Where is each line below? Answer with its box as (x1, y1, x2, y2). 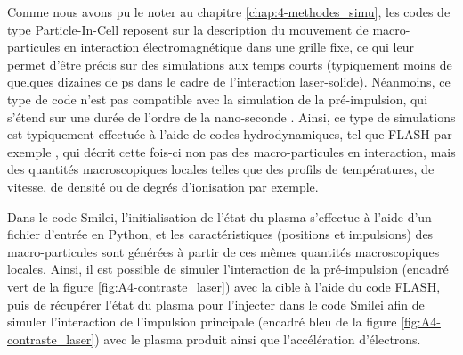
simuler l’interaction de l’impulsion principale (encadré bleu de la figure (7, 312, 397, 331)
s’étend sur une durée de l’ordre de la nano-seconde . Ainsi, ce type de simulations (7, 107, 456, 126)
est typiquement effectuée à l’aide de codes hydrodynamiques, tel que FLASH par (7, 125, 452, 144)
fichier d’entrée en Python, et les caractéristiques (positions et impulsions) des (7, 225, 434, 244)
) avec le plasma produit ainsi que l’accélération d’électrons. (94, 329, 421, 348)
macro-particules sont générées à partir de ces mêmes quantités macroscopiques (7, 242, 440, 260)
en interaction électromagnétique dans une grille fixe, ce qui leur (63, 37, 414, 56)
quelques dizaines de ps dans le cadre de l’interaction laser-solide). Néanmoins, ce (7, 72, 451, 91)
